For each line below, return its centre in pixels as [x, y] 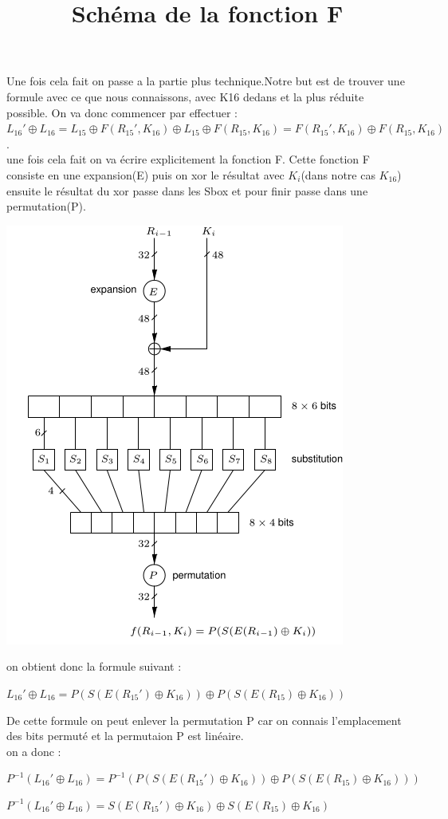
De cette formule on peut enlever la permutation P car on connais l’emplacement [204, 720]
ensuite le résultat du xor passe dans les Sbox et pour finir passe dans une [187, 190]
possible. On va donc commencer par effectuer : [122, 112]
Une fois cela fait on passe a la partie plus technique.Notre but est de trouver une [206, 81]
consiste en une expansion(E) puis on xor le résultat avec [145, 174]
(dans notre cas [338, 174]
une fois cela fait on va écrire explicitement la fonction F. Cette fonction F [188, 159]
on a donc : [34, 751]
